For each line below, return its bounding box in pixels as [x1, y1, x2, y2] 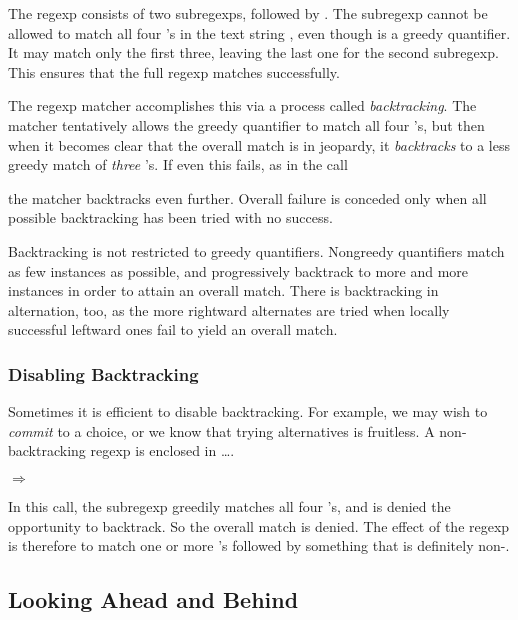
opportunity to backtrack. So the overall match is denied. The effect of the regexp [8, 515, 510, 536]
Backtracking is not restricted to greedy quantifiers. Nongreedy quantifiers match [8, 240, 505, 261]
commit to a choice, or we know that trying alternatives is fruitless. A [8, 420, 435, 441]
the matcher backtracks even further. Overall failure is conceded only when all [8, 187, 487, 208]
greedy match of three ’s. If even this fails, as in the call [8, 154, 348, 175]
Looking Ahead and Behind [8, 584, 299, 615]
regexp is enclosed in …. [90, 440, 235, 461]
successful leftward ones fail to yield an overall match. [8, 319, 338, 340]
